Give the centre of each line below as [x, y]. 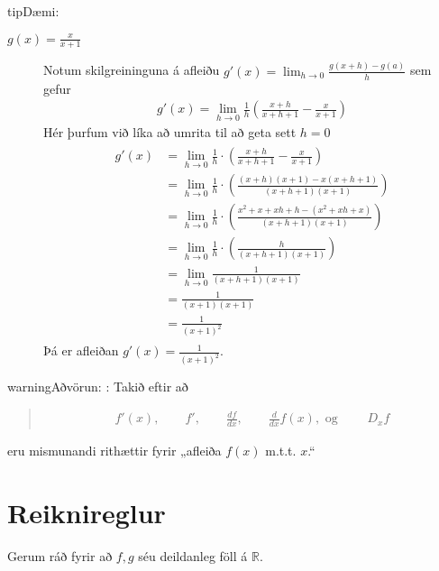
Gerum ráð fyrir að [60, 555]
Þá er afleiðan [81, 350]
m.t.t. [281, 451]
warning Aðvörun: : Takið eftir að [98, 387]
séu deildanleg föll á [193, 555]
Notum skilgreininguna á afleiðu [132, 70]
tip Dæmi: [33, 11]
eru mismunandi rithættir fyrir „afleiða [114, 451]
